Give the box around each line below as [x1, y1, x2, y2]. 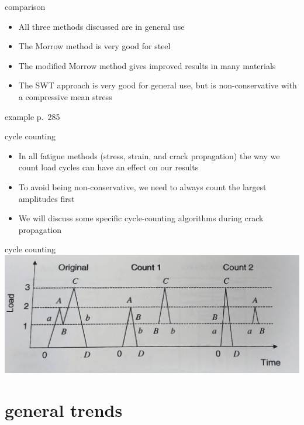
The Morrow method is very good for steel [18, 40, 171, 52]
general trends [5, 397, 123, 421]
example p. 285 [5, 110, 60, 122]
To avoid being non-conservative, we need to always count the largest [18, 180, 267, 193]
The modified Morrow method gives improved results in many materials [18, 59, 276, 71]
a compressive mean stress [18, 90, 112, 102]
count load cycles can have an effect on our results [18, 161, 199, 173]
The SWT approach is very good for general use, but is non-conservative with [18, 79, 297, 91]
